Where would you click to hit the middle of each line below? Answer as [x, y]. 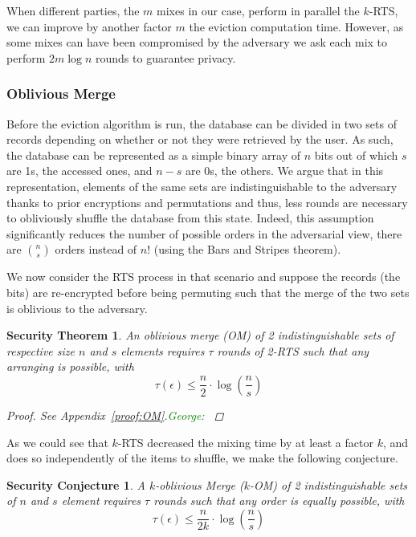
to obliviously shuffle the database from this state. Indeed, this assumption [190, 218]
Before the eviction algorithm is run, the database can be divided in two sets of [202, 123]
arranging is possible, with [70, 366]
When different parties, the [73, 10]
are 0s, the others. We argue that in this [284, 171]
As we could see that [57, 442]
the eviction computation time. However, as [296, 26]
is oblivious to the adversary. [77, 308]
